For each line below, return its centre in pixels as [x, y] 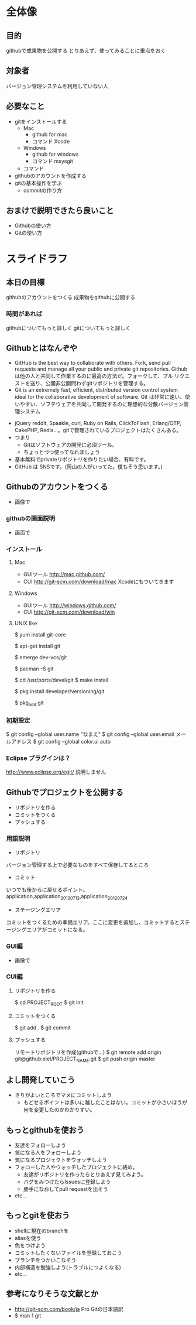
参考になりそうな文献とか [52, 1294]
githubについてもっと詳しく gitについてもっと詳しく [68, 328]
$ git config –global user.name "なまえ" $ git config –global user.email [90, 734]
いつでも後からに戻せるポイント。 [47, 890]
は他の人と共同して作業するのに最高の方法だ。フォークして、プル [94, 376]
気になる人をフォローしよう [48, 1153]
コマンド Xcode [51, 141]
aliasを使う [28, 1238]
